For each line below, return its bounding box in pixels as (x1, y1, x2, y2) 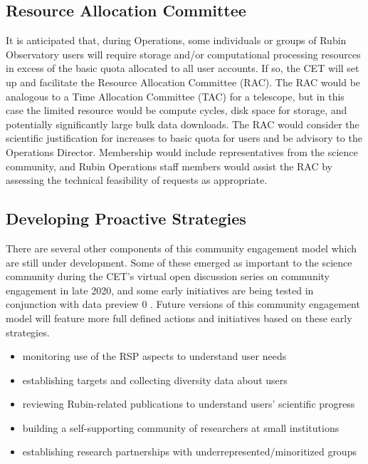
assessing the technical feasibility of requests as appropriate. (6, 172, 268, 187)
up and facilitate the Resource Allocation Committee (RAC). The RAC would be (6, 74, 361, 89)
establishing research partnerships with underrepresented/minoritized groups (22, 444, 357, 459)
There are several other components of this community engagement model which (6, 240, 357, 255)
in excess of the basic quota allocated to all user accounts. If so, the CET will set (6, 61, 359, 76)
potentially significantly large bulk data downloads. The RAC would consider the (6, 116, 359, 131)
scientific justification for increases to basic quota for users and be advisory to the (6, 130, 362, 145)
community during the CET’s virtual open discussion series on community (6, 269, 330, 284)
